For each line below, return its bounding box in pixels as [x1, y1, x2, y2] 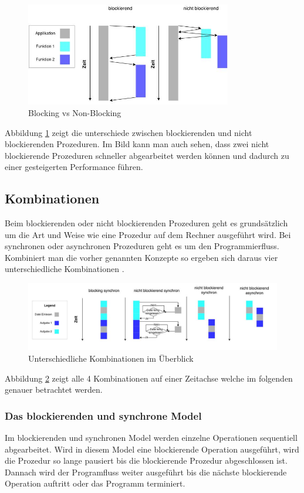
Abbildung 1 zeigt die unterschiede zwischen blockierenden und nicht [5, 126, 252, 138]
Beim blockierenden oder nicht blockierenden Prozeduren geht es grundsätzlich [5, 217, 288, 229]
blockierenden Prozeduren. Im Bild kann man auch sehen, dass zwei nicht [5, 138, 269, 150]
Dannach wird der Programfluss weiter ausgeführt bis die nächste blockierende [5, 465, 287, 478]
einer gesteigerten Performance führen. [5, 161, 143, 173]
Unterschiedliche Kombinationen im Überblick [28, 352, 194, 364]
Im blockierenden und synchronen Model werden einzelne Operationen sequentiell [5, 431, 298, 443]
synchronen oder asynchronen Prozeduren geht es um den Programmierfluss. [5, 240, 279, 252]
